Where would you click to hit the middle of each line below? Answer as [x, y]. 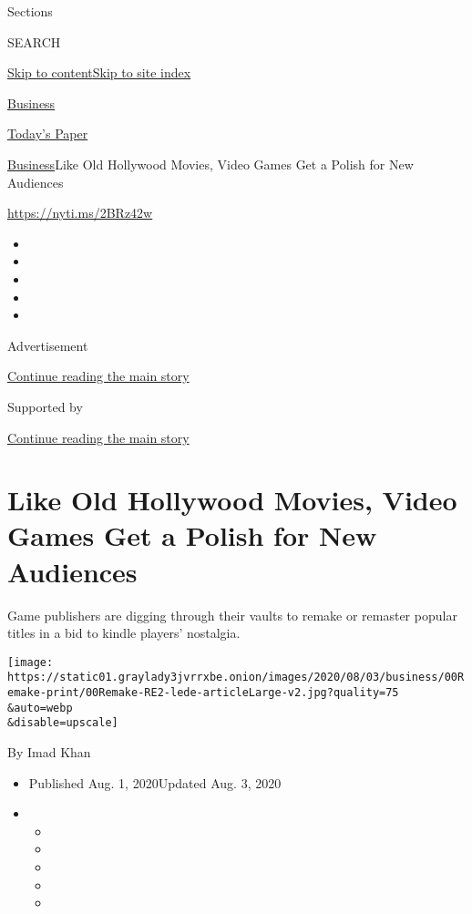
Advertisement [48, 345]
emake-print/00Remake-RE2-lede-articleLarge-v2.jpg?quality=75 [203, 693]
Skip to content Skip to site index [99, 72]
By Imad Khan [49, 752]
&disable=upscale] [63, 723]
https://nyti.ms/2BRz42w [80, 213]
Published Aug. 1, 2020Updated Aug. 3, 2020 [155, 782]
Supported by [45, 406]
